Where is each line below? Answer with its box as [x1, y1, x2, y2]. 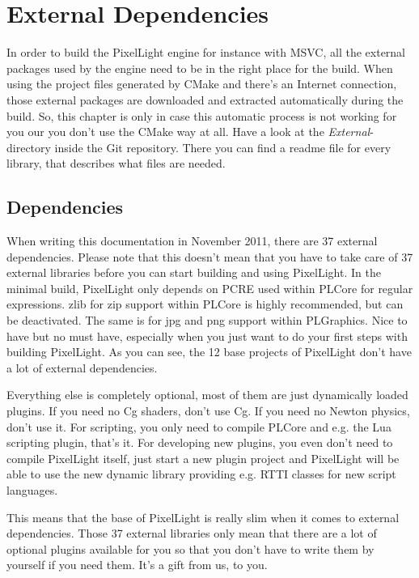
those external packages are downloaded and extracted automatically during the [6, 91, 404, 108]
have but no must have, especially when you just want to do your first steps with [6, 327, 408, 344]
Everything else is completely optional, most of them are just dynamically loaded [6, 386, 408, 403]
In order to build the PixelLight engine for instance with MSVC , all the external [6, 44, 406, 61]
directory [6, 138, 51, 155]
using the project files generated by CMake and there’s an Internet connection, [6, 75, 397, 92]
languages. [6, 481, 58, 498]
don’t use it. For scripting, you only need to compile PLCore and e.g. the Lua [6, 418, 391, 435]
